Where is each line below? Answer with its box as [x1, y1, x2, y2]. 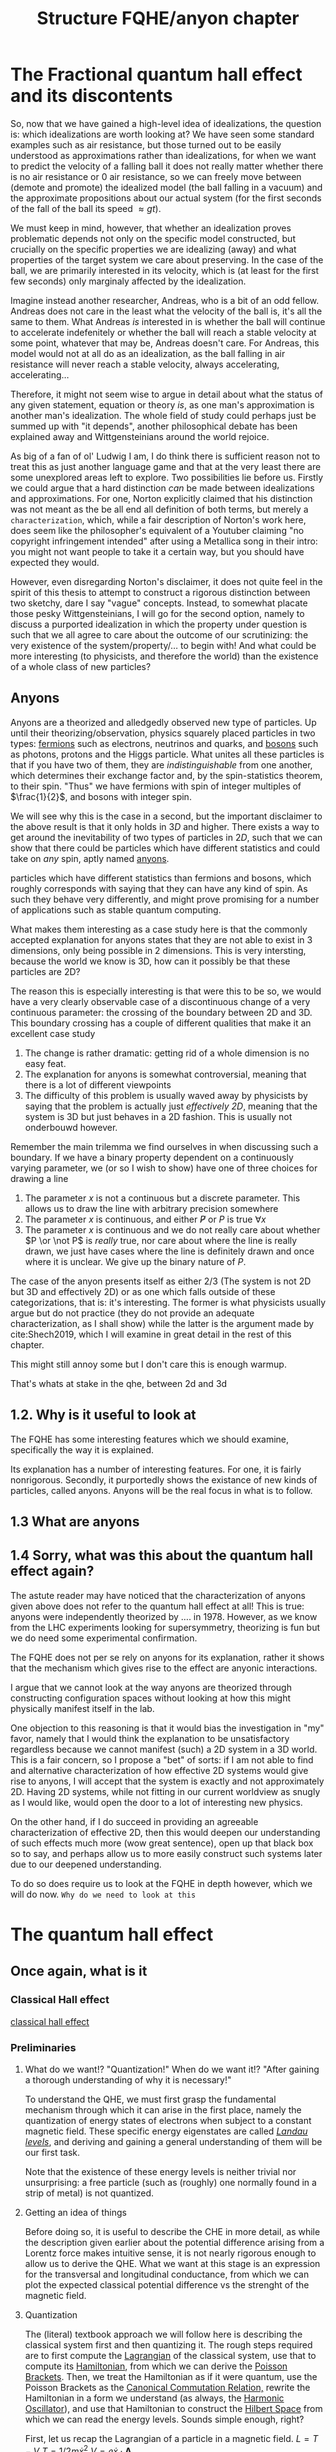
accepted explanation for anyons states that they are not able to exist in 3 [10, 933, 313, 946]
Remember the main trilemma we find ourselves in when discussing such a [10, 1140, 319, 1152]
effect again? [10, 1563, 95, 1580]
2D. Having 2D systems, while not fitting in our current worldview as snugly [10, 1785, 321, 1797]
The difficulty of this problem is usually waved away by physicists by [24, 1089, 308, 1101]
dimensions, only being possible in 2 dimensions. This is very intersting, [10, 944, 307, 956]
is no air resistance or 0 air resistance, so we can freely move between [10, 170, 302, 182]
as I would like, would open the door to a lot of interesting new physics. [10, 1796, 303, 1808]
